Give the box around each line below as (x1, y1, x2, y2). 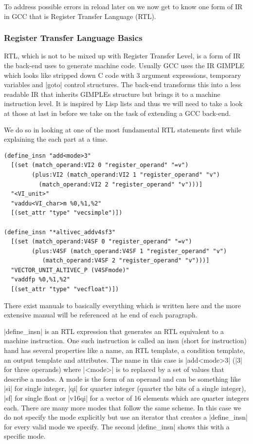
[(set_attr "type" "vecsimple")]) (11, 209, 123, 217)
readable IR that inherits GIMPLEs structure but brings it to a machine (4, 89, 220, 99)
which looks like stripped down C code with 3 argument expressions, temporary (4, 70, 241, 80)
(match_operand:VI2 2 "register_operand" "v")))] (38, 181, 203, 188)
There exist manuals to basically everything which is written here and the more (4, 300, 241, 310)
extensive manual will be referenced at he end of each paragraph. (4, 310, 198, 320)
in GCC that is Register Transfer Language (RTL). (4, 11, 156, 21)
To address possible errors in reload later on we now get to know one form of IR (4, 1, 243, 11)
